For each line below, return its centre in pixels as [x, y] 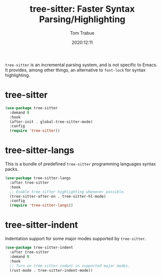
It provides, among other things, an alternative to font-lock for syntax [75, 70]
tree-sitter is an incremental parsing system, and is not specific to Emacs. [81, 65]
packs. [12, 169]
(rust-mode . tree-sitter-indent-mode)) [51, 270]
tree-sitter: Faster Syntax [82, 9]
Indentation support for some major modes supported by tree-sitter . [76, 239]
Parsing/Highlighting [82, 19]
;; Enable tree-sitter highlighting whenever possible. [68, 192]
